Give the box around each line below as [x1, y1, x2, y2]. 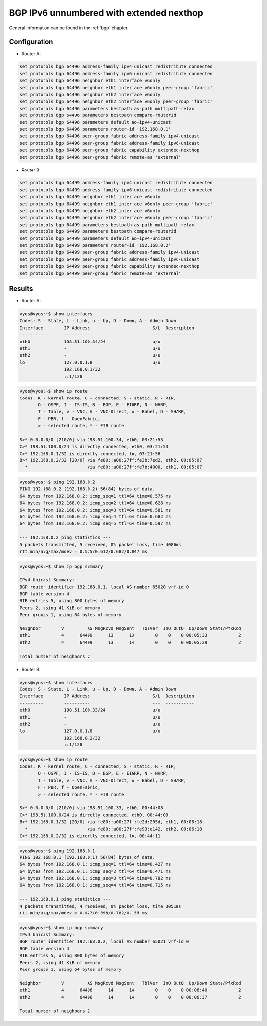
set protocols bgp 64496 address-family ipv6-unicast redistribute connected [19, 71, 213, 76]
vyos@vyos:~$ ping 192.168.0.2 [19, 479, 96, 485]
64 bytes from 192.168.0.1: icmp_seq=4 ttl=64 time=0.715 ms [19, 882, 171, 888]
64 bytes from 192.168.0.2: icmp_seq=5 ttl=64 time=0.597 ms [19, 521, 171, 526]
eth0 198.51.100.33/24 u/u [19, 707, 161, 713]
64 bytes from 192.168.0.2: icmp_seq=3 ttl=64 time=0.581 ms [19, 507, 171, 513]
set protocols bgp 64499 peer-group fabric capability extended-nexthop [19, 263, 200, 269]
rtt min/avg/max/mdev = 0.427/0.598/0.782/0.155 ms [19, 910, 148, 916]
